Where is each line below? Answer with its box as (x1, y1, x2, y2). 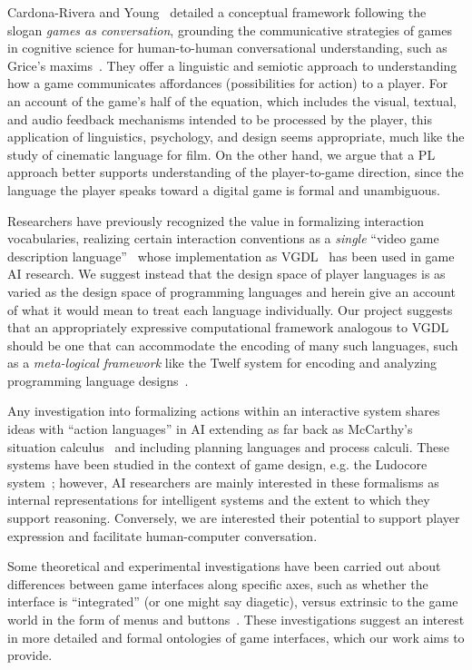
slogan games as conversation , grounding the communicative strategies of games (7, 20, 452, 39)
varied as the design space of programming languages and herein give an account (7, 281, 456, 301)
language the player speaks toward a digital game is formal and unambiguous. (7, 180, 440, 199)
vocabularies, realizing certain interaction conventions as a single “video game (7, 229, 439, 248)
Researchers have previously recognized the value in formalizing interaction (7, 211, 425, 230)
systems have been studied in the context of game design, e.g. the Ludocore (7, 455, 428, 474)
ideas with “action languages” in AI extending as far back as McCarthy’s (7, 419, 413, 438)
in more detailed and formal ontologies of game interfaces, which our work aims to (7, 627, 465, 646)
